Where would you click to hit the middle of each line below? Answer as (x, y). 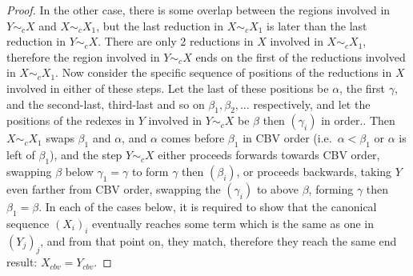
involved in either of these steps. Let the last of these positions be (168, 88)
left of (21, 155)
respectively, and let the (312, 104)
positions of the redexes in (71, 120)
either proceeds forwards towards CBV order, (269, 155)
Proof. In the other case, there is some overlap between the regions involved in (198, 10)
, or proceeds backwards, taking (314, 171)
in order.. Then (358, 120)
